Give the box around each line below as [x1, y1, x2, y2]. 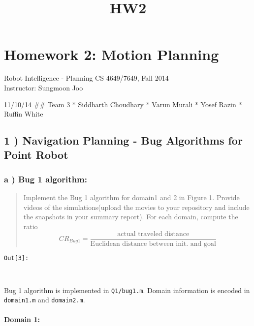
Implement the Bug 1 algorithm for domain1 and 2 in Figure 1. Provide [23, 192, 240, 203]
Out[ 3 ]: [4, 254, 29, 262]
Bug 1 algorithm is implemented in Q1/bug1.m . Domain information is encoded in [4, 285, 250, 295]
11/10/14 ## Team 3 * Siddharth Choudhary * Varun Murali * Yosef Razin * [4, 99, 242, 109]
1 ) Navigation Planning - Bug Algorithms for [4, 133, 243, 148]
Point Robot [4, 147, 68, 162]
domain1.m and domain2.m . [4, 295, 85, 305]
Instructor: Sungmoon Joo [4, 82, 83, 92]
